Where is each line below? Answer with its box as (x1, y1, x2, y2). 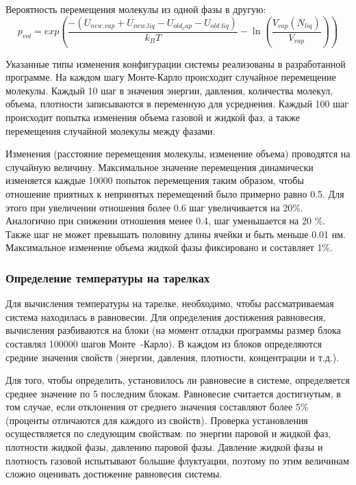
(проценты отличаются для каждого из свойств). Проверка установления (5, 412, 308, 427)
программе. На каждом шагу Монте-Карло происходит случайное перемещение (5, 70, 336, 84)
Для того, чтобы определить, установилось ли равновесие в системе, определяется (5, 373, 350, 387)
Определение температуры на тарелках (5, 269, 210, 286)
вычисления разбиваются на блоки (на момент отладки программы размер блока (5, 323, 341, 337)
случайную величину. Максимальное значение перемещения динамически (5, 159, 314, 174)
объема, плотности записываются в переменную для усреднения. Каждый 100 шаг (5, 96, 348, 111)
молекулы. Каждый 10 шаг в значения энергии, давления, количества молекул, (5, 83, 333, 97)
